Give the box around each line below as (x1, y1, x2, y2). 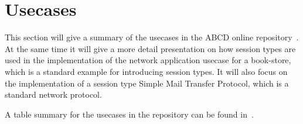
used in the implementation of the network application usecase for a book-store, (5, 54, 291, 66)
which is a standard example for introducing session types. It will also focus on (5, 65, 288, 77)
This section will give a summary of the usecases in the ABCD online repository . (5, 31, 299, 43)
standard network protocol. (5, 88, 102, 101)
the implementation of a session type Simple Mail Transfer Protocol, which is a (5, 77, 289, 89)
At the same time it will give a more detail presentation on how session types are (5, 42, 296, 54)
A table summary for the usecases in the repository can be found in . (5, 108, 254, 120)
